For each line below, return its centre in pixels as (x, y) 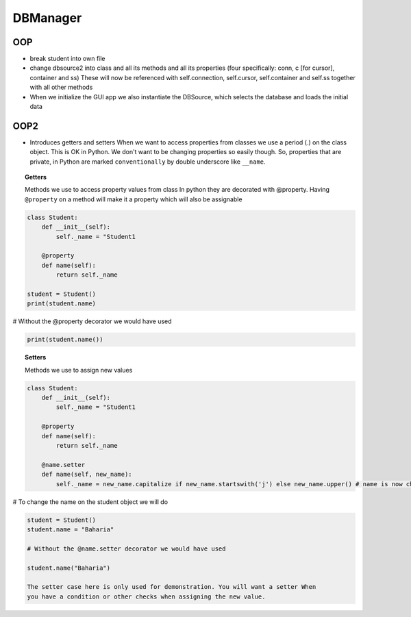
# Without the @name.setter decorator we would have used (126, 549)
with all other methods (61, 87)
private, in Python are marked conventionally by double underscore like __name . (148, 162)
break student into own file (67, 59)
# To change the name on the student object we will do (90, 502)
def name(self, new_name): (87, 475)
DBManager (47, 18)
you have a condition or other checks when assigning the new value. (146, 596)
